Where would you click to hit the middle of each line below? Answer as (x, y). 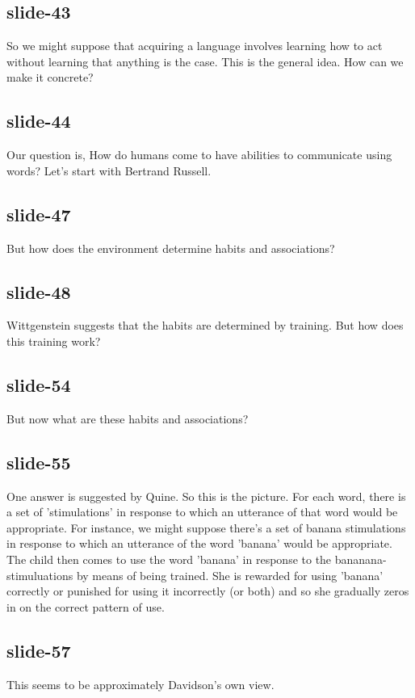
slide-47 (39, 214)
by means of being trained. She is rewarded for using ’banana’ (230, 575)
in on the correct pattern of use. (86, 606)
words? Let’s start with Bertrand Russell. (109, 170)
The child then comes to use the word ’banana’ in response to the (169, 559)
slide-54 (39, 384)
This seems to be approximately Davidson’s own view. (140, 684)
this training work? (54, 341)
